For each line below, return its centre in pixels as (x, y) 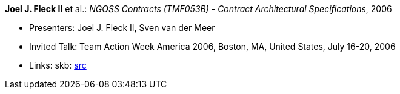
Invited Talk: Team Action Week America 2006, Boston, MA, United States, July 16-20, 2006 (212, 46)
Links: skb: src (58, 65)
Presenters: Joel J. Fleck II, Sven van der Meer (122, 28)
